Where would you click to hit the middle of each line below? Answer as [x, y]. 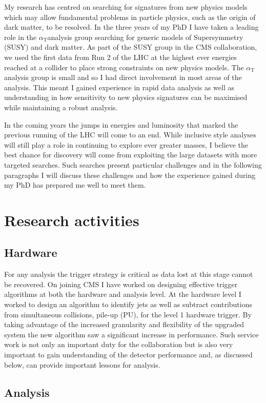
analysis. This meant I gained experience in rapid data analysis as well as [119, 87]
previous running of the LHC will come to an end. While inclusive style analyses [130, 135]
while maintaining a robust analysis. [61, 107]
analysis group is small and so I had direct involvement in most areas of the [123, 77]
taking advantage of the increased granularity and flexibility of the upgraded [124, 324]
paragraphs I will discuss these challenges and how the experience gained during [130, 175]
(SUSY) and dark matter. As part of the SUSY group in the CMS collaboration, [131, 47]
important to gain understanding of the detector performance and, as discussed [128, 355]
